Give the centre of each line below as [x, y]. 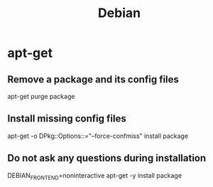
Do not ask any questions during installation [107, 158]
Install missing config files [67, 119]
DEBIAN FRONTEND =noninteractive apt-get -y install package [95, 176]
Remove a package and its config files [93, 79]
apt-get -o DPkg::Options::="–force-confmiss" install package [98, 136]
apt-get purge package [41, 96]
